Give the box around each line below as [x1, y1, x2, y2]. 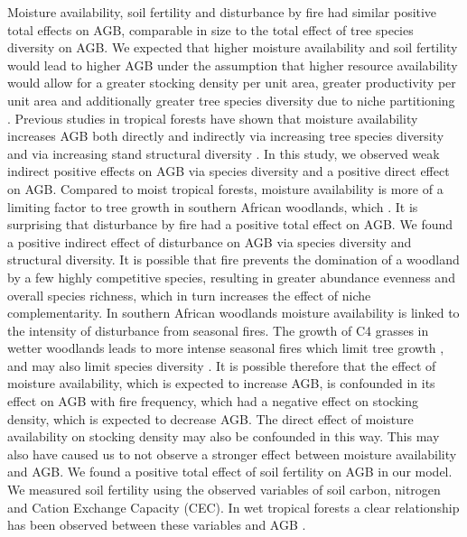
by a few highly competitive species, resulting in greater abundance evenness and [7, 267, 455, 286]
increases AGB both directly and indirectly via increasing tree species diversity [7, 126, 444, 145]
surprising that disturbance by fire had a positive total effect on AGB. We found [7, 215, 453, 234]
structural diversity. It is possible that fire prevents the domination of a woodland [7, 250, 460, 269]
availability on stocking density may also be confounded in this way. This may [7, 427, 440, 446]
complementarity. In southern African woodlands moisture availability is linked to [7, 303, 460, 322]
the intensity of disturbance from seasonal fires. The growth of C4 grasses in [7, 320, 429, 339]
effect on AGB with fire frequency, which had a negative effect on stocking [7, 392, 419, 411]
